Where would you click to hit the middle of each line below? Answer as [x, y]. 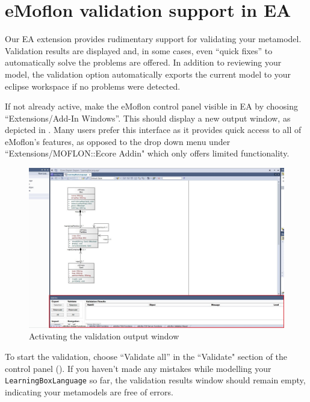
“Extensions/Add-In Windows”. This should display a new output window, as [148, 118]
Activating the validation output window [104, 336]
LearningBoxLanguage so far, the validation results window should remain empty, [155, 380]
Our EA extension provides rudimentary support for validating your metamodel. [153, 39]
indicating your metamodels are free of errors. [89, 391]
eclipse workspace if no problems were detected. [93, 86]
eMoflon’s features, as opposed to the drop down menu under [118, 141]
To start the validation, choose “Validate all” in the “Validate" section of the [146, 357]
